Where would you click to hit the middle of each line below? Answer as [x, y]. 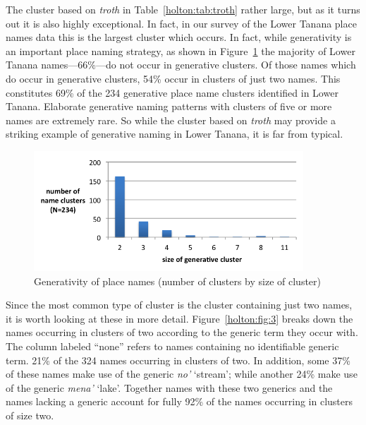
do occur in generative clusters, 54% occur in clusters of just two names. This [173, 78]
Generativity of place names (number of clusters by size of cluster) [177, 281]
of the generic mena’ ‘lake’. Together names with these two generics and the [169, 387]
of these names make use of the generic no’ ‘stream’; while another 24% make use [182, 374]
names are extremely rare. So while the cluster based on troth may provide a [171, 120]
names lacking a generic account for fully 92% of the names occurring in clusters [179, 401]
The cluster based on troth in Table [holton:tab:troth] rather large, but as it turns [183, 9]
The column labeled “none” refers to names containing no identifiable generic [172, 346]
